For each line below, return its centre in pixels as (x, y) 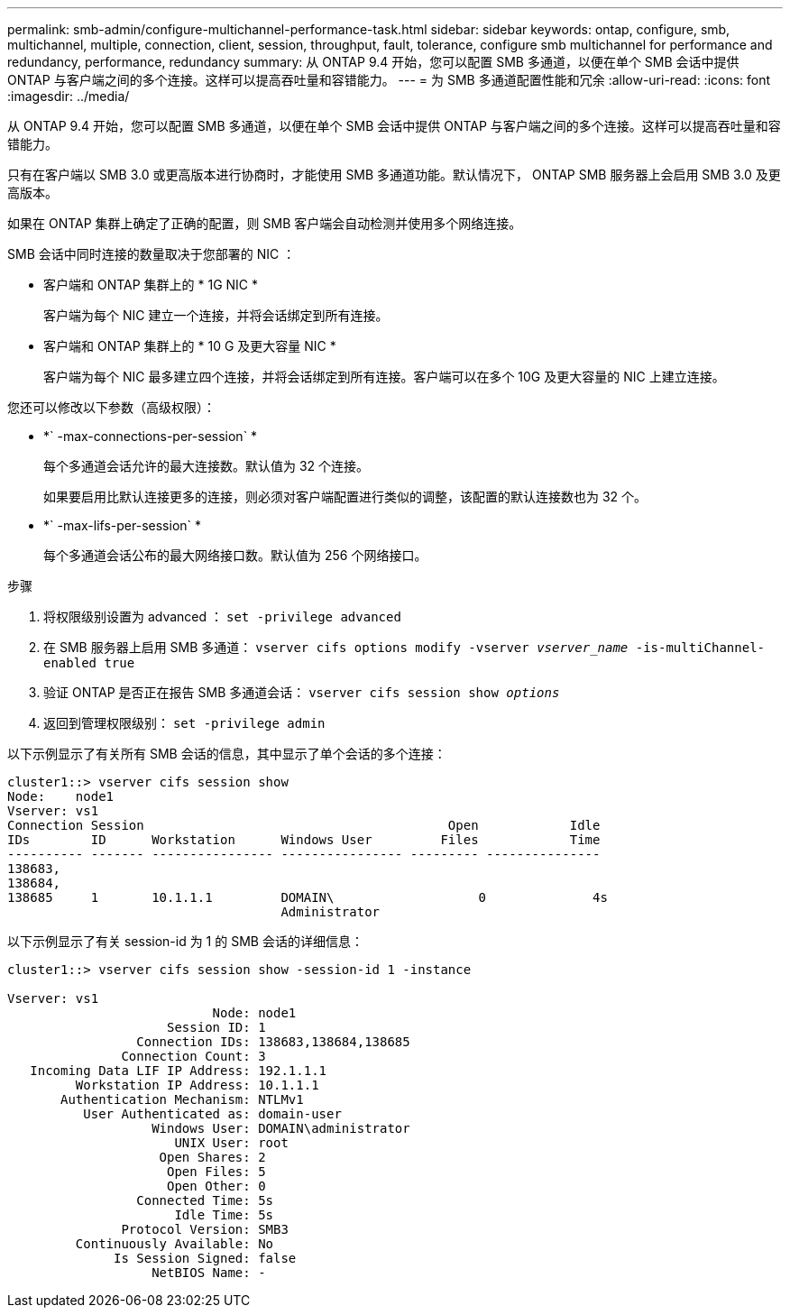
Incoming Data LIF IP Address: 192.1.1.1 (179, 1071)
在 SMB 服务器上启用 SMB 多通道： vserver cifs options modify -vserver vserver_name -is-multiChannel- (404, 647)
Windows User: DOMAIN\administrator (281, 1128)
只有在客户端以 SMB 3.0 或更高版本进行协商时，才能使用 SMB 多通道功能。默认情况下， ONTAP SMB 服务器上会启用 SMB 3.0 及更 (394, 175)
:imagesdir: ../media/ (69, 96)
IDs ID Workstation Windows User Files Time (304, 840)
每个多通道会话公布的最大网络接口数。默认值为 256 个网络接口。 (235, 555)
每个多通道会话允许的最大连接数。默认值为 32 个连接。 (207, 466)
